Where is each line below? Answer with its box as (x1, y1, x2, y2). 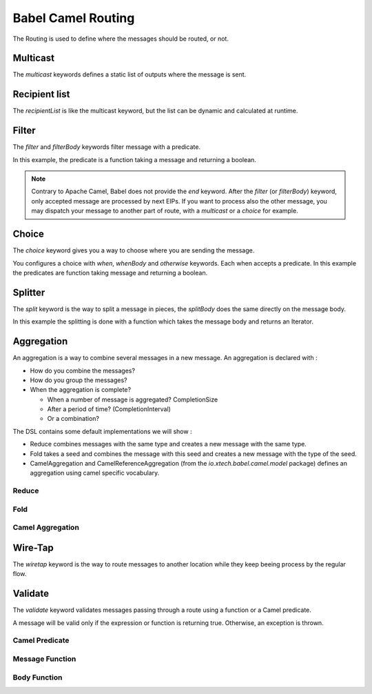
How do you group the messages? (30, 376, 127, 384)
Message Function (12, 654, 76, 664)
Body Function (12, 673, 63, 682)
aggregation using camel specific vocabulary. (30, 469, 160, 477)
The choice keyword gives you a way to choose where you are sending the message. (12, 246, 255, 255)
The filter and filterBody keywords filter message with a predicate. (12, 143, 201, 151)
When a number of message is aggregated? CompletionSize (47, 395, 218, 404)
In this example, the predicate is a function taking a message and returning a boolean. (12, 155, 256, 163)
